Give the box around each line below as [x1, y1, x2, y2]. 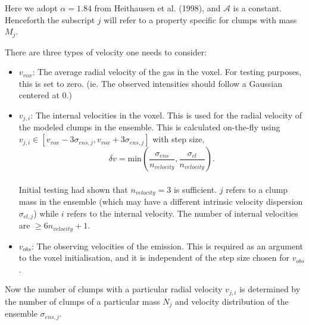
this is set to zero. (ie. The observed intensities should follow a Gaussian [18, 77, 283, 89]
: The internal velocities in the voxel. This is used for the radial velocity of [30, 109, 302, 121]
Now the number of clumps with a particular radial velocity [5, 283, 223, 295]
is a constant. [233, 2, 282, 14]
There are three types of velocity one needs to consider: [5, 45, 207, 58]
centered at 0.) [18, 89, 72, 101]
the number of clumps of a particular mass [5, 295, 160, 307]
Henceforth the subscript [5, 13, 95, 26]
